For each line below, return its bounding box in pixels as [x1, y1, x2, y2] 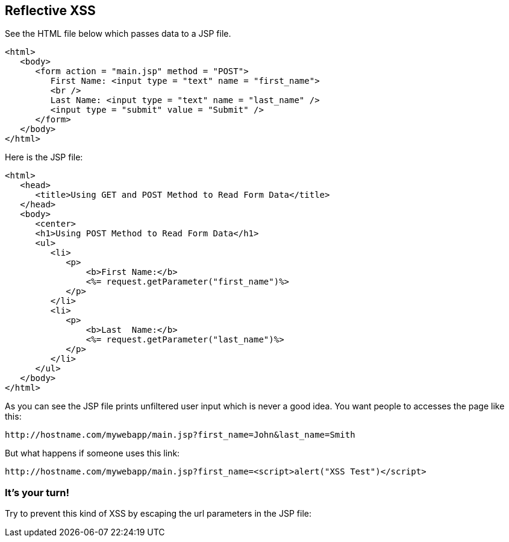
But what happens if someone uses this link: [5, 448, 180, 459]
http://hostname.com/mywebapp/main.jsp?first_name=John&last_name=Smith [5, 430, 355, 440]
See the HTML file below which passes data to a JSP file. [5, 28, 231, 39]
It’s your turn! [5, 486, 69, 499]
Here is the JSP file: [5, 152, 83, 163]
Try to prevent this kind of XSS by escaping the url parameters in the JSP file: [5, 508, 311, 519]
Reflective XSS [5, 3, 96, 18]
